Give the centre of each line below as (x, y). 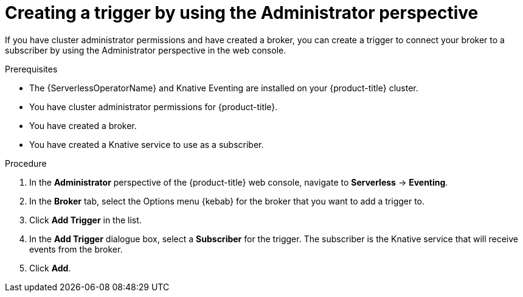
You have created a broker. (83, 125)
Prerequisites (31, 69)
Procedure (26, 163)
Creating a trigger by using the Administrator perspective (242, 13)
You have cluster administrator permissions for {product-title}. (154, 107)
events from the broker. (76, 249)
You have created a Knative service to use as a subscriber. (147, 144)
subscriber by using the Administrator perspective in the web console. (146, 50)
